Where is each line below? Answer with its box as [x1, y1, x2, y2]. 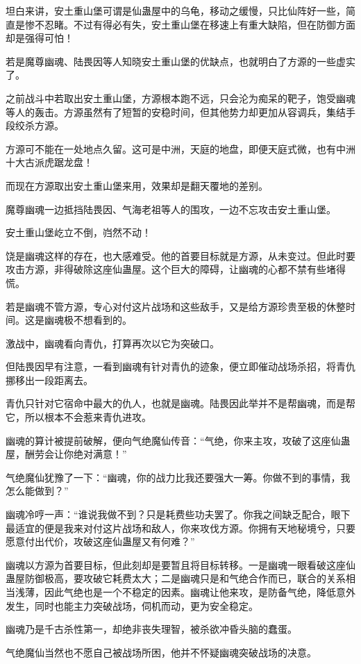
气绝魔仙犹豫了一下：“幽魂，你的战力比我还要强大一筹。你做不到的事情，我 [6, 470, 351, 484]
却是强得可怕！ [6, 31, 74, 45]
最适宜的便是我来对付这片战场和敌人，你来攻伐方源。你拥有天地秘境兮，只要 [6, 520, 355, 535]
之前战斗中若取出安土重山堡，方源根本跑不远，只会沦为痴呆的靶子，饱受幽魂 [6, 90, 355, 105]
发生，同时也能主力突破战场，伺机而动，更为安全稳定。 [6, 598, 258, 613]
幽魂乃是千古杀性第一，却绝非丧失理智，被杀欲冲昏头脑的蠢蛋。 [6, 622, 297, 636]
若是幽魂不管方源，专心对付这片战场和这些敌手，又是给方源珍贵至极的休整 [6, 299, 346, 313]
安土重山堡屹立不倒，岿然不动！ [6, 225, 151, 240]
